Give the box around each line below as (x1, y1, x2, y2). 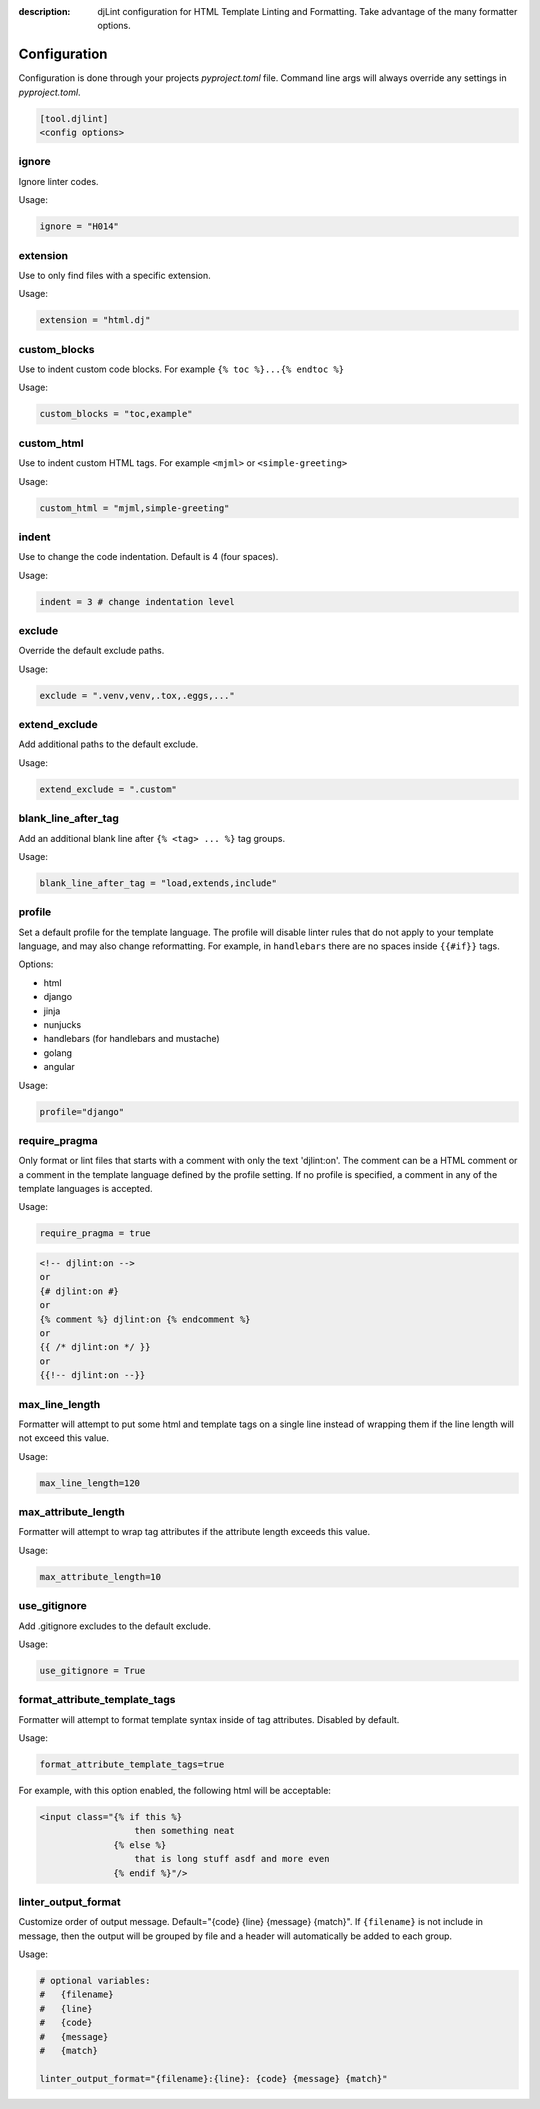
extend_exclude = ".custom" (39, 783, 177, 795)
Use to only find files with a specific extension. (18, 269, 212, 281)
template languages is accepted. (18, 1183, 154, 1195)
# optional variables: (39, 1975, 151, 1987)
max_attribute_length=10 (39, 1571, 162, 1582)
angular (43, 1061, 75, 1073)
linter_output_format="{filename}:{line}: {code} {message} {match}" (39, 2073, 388, 2084)
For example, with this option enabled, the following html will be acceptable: (18, 1784, 332, 1796)
